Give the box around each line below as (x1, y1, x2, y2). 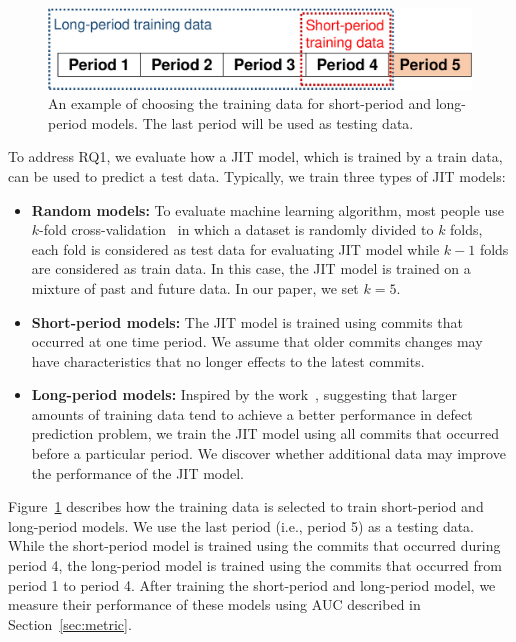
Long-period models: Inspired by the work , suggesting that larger (31, 384, 457, 405)
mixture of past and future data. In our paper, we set (31, 277, 359, 298)
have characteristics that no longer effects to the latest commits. (31, 350, 425, 371)
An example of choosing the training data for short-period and (48, 93, 432, 114)
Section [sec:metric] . (8, 613, 132, 634)
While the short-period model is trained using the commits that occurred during (8, 535, 501, 556)
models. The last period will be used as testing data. (91, 112, 414, 133)
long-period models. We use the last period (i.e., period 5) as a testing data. (8, 515, 475, 536)
